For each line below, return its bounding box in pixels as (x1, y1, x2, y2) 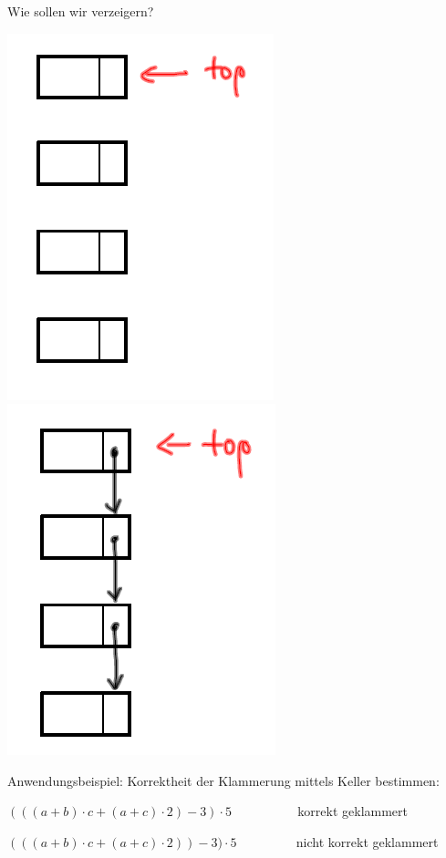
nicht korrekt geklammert (296, 832, 439, 851)
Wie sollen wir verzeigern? (7, 2, 154, 20)
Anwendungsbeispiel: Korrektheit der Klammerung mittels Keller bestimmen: (7, 770, 440, 790)
